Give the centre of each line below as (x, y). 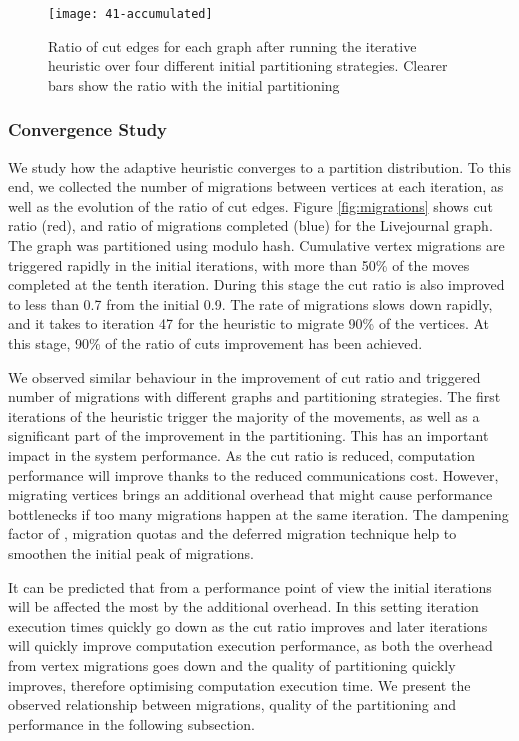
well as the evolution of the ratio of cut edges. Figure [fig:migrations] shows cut (250, 205)
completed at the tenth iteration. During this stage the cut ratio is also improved (256, 284)
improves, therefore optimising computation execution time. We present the (239, 684)
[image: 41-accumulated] (130, 14)
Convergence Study (88, 129)
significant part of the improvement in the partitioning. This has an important (248, 435)
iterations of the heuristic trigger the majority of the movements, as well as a (244, 415)
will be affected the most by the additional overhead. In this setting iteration (243, 606)
